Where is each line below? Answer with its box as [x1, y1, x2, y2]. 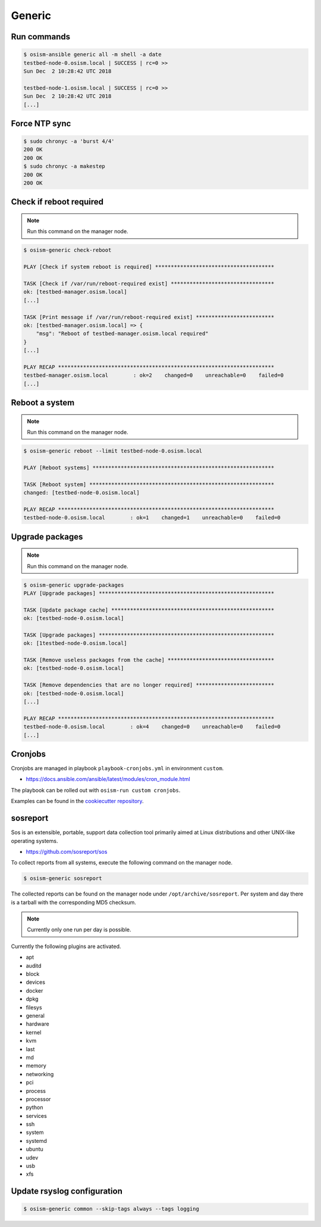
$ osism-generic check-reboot [23, 247, 112, 253]
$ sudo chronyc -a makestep [23, 163, 105, 170]
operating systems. [11, 837, 58, 844]
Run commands [11, 32, 71, 42]
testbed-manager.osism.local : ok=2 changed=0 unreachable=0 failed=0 [23, 372, 284, 379]
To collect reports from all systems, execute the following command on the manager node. [11, 859, 233, 866]
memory [26, 1062, 47, 1070]
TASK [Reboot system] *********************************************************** [23, 481, 275, 488]
